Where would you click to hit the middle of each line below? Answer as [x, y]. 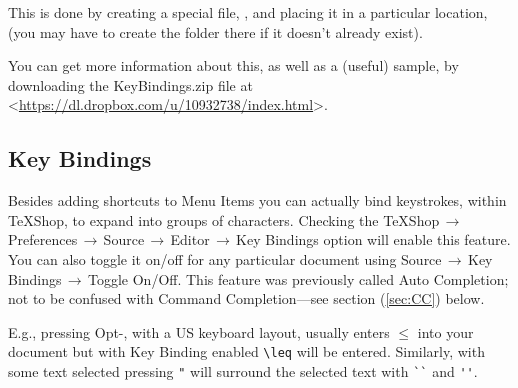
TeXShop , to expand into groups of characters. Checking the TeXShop [224, 219]
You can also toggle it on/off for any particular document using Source [225, 258]
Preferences [43, 239]
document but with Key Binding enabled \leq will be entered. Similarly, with [246, 351]
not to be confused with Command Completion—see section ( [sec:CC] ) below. [246, 298]
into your [445, 331]
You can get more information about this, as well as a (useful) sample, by [233, 65]
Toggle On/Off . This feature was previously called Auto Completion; [298, 278]
